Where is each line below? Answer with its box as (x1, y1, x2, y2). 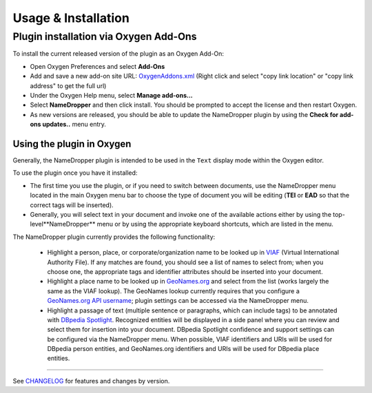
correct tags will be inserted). (30, 200, 114, 209)
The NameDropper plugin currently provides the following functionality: (12, 233, 216, 241)
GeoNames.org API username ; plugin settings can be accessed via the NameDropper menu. (47, 297, 309, 305)
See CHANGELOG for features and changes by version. (12, 376, 170, 385)
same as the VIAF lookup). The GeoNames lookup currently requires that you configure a (47, 286, 300, 295)
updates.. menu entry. (42, 120, 107, 129)
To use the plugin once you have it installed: (12, 169, 138, 177)
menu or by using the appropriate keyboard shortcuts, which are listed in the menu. (96, 220, 333, 229)
